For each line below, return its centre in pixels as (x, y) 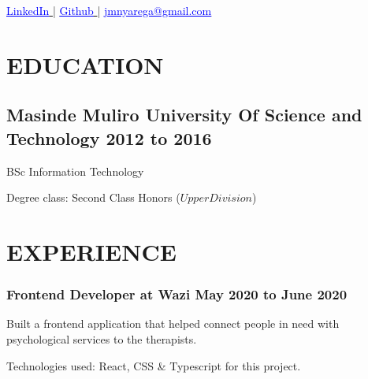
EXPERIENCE (91, 251)
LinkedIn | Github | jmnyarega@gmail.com (109, 10)
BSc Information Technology (75, 171)
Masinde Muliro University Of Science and (184, 115)
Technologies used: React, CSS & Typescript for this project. (154, 365)
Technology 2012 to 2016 (109, 137)
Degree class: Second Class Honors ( (93, 197)
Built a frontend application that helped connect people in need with (173, 323)
